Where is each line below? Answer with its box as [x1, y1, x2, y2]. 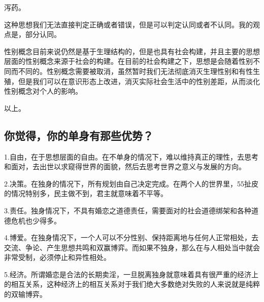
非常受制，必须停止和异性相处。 [4, 252, 111, 262]
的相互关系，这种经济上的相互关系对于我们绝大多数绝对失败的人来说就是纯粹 [4, 279, 260, 289]
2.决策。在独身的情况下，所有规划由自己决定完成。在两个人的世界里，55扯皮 [4, 178, 258, 188]
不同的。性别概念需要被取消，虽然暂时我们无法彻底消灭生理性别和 [18, 65, 239, 76]
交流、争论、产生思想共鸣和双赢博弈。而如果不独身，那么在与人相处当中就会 [4, 242, 260, 252]
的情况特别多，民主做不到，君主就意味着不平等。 [4, 188, 168, 199]
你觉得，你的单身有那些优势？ [4, 127, 153, 143]
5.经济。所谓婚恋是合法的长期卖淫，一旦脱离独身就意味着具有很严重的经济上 [4, 269, 258, 279]
